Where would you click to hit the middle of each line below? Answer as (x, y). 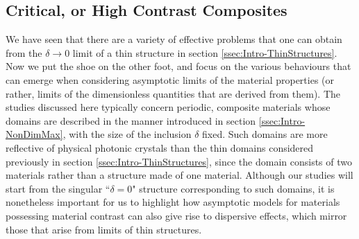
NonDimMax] (34, 134)
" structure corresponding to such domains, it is (233, 188)
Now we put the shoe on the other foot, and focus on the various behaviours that (178, 66)
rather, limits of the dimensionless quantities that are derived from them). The (173, 93)
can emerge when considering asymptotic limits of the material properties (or (170, 79)
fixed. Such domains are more (265, 134)
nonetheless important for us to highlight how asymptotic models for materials (173, 202)
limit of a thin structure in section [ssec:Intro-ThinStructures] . (205, 52)
